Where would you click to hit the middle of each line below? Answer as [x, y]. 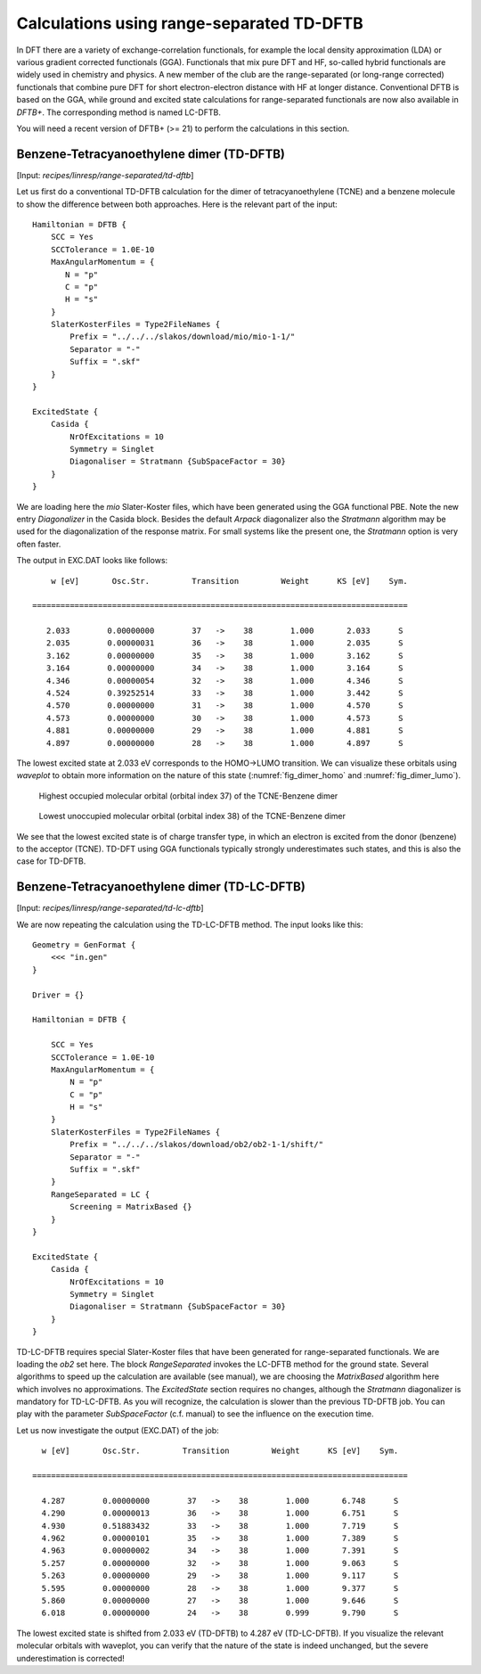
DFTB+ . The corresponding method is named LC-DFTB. [119, 112]
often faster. [39, 544]
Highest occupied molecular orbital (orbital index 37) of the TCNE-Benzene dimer [188, 796]
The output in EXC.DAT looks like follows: [92, 561]
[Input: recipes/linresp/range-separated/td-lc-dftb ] [110, 908]
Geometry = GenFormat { [84, 945]
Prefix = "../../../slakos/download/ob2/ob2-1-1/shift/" [197, 1145]
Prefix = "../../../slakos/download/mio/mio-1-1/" [183, 337]
